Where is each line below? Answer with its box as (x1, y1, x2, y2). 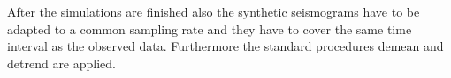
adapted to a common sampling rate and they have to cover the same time (7, 19, 412, 38)
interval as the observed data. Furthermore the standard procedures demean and (7, 37, 444, 55)
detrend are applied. (7, 53, 116, 72)
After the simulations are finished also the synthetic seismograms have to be (7, 3, 420, 20)
